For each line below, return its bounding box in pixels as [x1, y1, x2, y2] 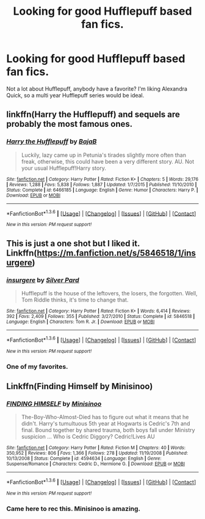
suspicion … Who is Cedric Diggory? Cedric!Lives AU [21, 433, 156, 441]
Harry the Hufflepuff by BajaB [6, 137, 97, 146]
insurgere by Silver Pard [6, 276, 79, 284]
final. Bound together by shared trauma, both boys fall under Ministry [21, 426, 195, 434]
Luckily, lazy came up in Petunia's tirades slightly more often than [21, 151, 186, 159]
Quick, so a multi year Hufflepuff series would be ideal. [6, 91, 145, 99]
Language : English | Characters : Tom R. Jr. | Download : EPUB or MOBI [6, 319, 155, 325]
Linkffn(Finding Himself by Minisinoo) [6, 381, 153, 392]
